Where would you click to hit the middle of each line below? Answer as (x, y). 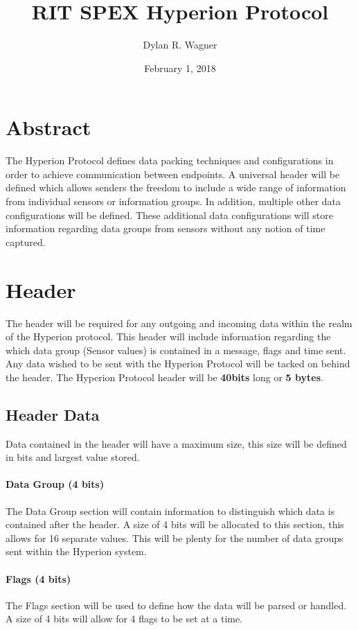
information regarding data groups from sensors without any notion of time (165, 228)
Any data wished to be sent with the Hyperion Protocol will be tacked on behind (178, 364)
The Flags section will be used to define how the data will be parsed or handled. (176, 605)
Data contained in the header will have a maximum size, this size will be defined (176, 443)
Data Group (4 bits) (55, 484)
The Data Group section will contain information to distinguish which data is (170, 510)
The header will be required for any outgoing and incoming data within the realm (179, 323)
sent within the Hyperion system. (76, 551)
